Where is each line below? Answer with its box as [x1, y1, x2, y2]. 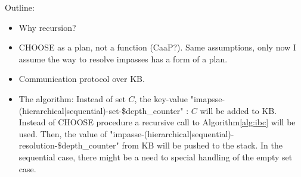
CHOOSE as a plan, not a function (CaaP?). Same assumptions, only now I [18, 41, 296, 53]
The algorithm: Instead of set [18, 92, 126, 105]
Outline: [5, 1, 35, 13]
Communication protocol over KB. [18, 72, 145, 85]
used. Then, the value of [18, 127, 107, 140]
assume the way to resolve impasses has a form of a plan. [18, 52, 228, 65]
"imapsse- [190, 92, 225, 105]
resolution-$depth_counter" [18, 139, 119, 151]
